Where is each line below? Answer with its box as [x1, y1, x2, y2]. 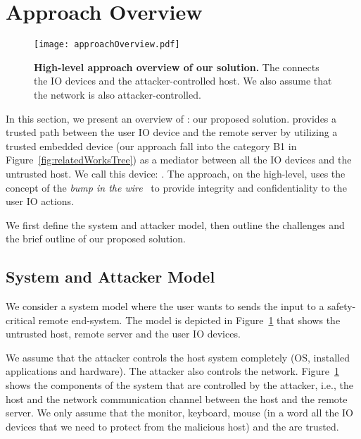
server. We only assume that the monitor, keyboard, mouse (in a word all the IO [6, 405, 353, 420]
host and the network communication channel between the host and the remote [6, 391, 348, 406]
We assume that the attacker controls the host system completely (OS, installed [6, 350, 350, 364]
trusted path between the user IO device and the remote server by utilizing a [6, 125, 338, 140]
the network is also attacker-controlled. [34, 87, 201, 101]
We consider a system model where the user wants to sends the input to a [6, 299, 324, 314]
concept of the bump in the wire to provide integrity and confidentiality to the [6, 180, 347, 194]
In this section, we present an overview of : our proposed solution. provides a [6, 111, 337, 125]
